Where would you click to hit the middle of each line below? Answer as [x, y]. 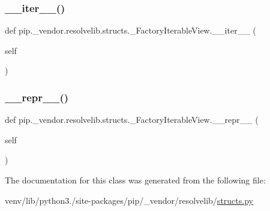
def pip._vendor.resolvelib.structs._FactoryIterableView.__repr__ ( [132, 120]
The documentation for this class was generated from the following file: [135, 180]
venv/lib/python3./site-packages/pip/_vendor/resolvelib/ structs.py [129, 200]
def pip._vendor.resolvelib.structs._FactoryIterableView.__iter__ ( [130, 30]
